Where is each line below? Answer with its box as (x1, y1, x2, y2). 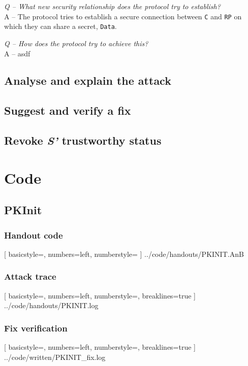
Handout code (4, 228, 63, 241)
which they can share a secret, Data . (4, 21, 117, 31)
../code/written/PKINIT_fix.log (4, 351, 106, 362)
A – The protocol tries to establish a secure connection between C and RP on (4, 11, 242, 21)
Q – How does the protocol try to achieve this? (4, 38, 148, 48)
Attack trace (4, 270, 56, 283)
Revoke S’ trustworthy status (4, 132, 162, 148)
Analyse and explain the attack (4, 73, 171, 88)
